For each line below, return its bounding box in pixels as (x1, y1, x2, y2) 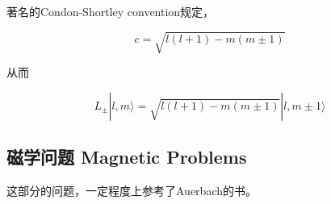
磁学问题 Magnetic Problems (6, 144, 247, 169)
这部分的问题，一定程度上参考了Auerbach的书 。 (6, 181, 257, 198)
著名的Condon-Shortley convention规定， (6, 3, 215, 19)
